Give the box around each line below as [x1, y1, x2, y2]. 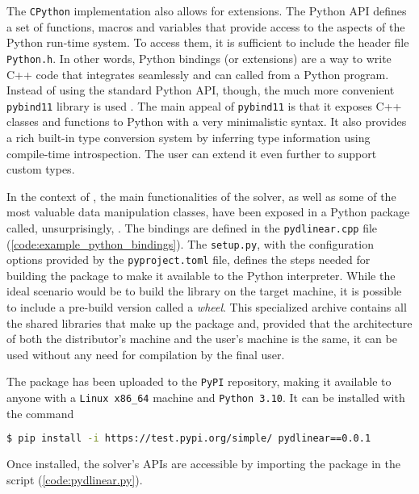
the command [6, 404, 74, 421]
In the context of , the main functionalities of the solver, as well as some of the [6, 187, 396, 204]
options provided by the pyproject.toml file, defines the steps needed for [6, 251, 371, 268]
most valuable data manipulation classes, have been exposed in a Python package [6, 203, 410, 220]
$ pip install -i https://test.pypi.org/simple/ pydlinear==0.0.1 [6, 433, 371, 445]
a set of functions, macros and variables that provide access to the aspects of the [6, 18, 405, 35]
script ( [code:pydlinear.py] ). [6, 471, 143, 488]
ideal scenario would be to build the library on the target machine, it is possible [6, 283, 402, 299]
